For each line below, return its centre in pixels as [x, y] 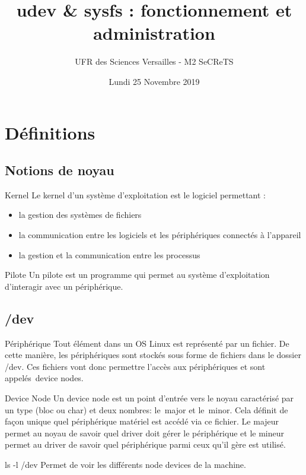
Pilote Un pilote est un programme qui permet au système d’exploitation [137, 275]
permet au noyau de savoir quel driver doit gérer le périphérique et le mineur [144, 433]
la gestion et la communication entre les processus [109, 254]
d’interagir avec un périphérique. [64, 286]
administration [154, 33]
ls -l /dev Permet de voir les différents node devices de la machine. [125, 464]
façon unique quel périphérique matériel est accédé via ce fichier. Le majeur [142, 421]
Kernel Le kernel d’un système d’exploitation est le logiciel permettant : [135, 194]
